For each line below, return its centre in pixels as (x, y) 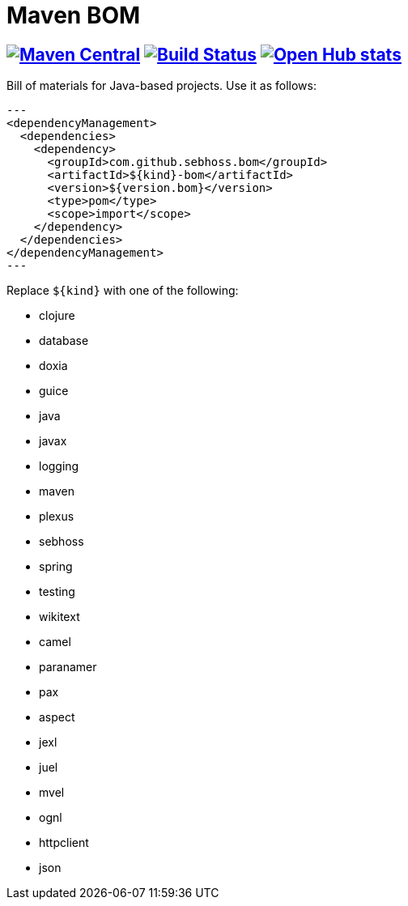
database (64, 341)
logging (59, 466)
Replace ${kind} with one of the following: (123, 291)
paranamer (68, 667)
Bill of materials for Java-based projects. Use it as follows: (161, 86)
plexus (57, 517)
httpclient (64, 843)
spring (56, 567)
